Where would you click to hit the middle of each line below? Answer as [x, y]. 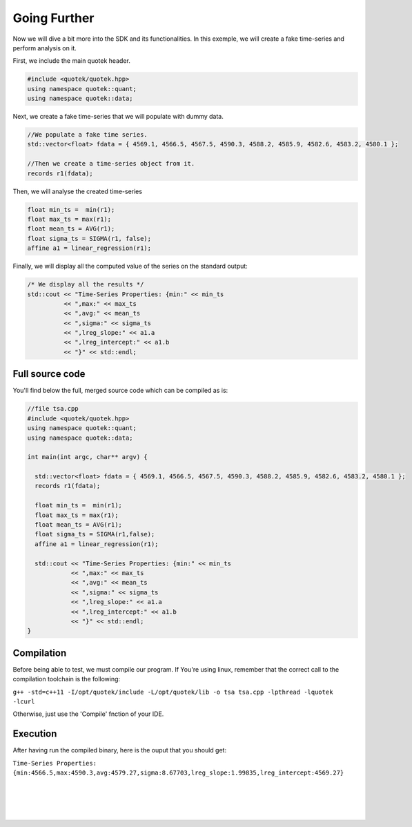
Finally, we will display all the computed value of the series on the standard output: [130, 266]
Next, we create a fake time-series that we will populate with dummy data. [118, 117]
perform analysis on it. [45, 48]
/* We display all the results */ [86, 284]
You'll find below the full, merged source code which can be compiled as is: [120, 391]
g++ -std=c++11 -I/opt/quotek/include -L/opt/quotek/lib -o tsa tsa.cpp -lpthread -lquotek [173, 692]
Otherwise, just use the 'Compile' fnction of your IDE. [88, 714]
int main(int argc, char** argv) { [87, 457]
